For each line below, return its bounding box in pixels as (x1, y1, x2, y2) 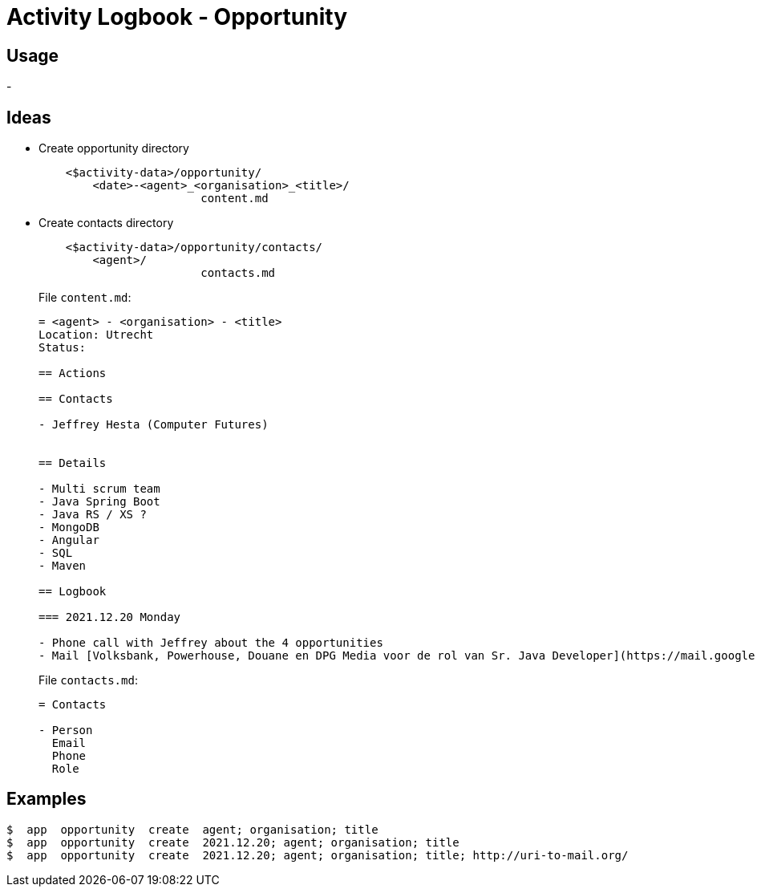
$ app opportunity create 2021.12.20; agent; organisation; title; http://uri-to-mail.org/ (6, 848, 629, 862)
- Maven (38, 559, 87, 573)
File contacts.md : (38, 673, 138, 688)
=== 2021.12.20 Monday (38, 611, 181, 624)
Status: (38, 341, 87, 355)
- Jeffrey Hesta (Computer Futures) (38, 418, 269, 432)
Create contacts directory (38, 216, 174, 230)
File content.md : (38, 290, 132, 305)
